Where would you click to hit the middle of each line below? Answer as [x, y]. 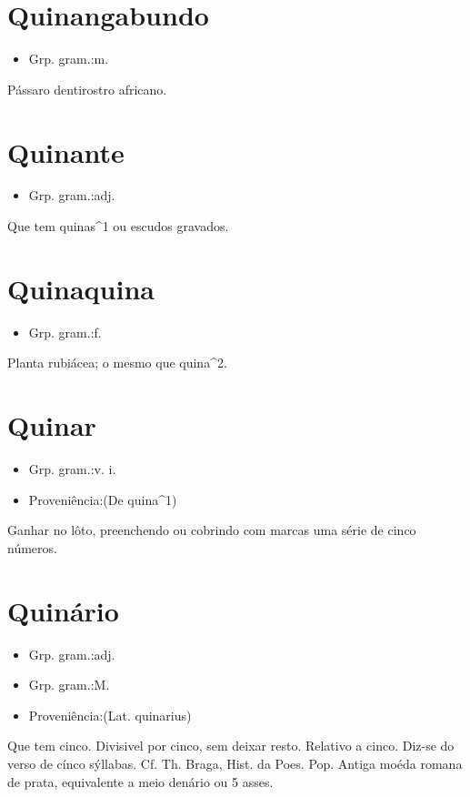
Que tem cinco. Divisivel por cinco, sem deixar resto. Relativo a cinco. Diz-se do [231, 746]
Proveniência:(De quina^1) [103, 499]
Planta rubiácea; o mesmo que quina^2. [117, 363]
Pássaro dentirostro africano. [87, 89]
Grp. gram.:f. [65, 332]
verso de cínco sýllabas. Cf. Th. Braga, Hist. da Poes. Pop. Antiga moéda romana [235, 763]
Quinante [66, 151]
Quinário [63, 610]
